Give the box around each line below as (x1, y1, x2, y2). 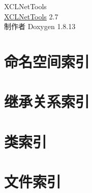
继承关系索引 (4, 91, 90, 112)
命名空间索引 (4, 51, 90, 71)
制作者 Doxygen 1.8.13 (4, 21, 76, 32)
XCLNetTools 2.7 (4, 11, 58, 21)
